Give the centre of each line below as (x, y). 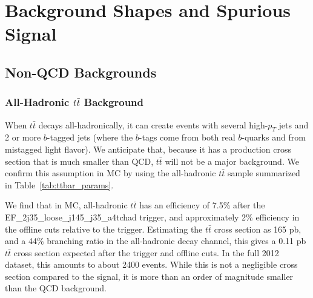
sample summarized (264, 173)
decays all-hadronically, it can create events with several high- (153, 124)
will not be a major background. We (232, 161)
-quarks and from (274, 137)
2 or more (23, 137)
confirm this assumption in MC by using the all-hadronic (110, 173)
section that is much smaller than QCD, (79, 161)
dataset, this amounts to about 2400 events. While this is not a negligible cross (151, 264)
